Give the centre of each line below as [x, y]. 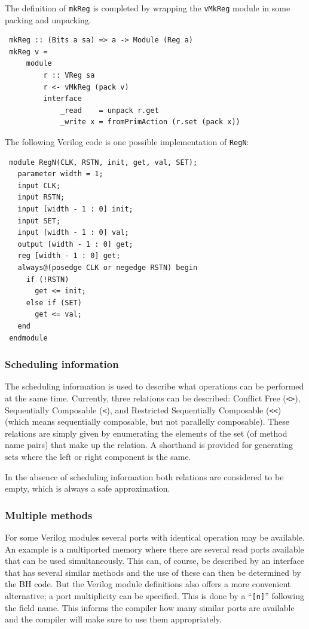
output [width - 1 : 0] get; [75, 244]
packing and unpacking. [48, 19]
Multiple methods [49, 515]
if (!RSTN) [48, 279]
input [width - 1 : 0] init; [75, 209]
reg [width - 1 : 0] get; [69, 256]
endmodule [28, 338]
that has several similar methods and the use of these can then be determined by [153, 572]
